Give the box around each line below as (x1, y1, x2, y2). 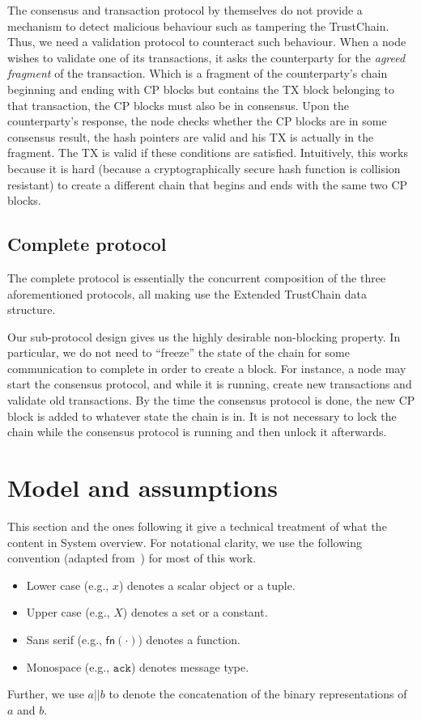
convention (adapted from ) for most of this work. (7, 549, 257, 566)
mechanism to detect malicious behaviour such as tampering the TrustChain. (7, 17, 389, 34)
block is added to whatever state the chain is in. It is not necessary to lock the (7, 407, 397, 424)
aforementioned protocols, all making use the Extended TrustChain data (7, 285, 367, 302)
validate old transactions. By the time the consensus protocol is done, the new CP (7, 392, 415, 409)
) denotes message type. (130, 658, 249, 675)
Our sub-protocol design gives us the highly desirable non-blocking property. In (7, 328, 401, 345)
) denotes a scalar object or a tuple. (118, 576, 296, 593)
